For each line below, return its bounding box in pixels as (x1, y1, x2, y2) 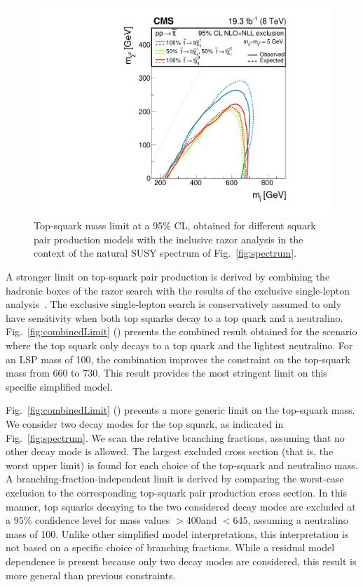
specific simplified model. (6, 379, 113, 393)
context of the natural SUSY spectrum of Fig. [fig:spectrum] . (34, 245, 297, 260)
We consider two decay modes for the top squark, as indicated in (6, 416, 284, 431)
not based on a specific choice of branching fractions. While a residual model (6, 540, 335, 555)
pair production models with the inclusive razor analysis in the (34, 231, 303, 246)
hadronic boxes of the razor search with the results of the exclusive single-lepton (6, 283, 350, 297)
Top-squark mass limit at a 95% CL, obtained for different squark (34, 218, 316, 233)
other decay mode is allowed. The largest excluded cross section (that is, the (6, 444, 334, 459)
